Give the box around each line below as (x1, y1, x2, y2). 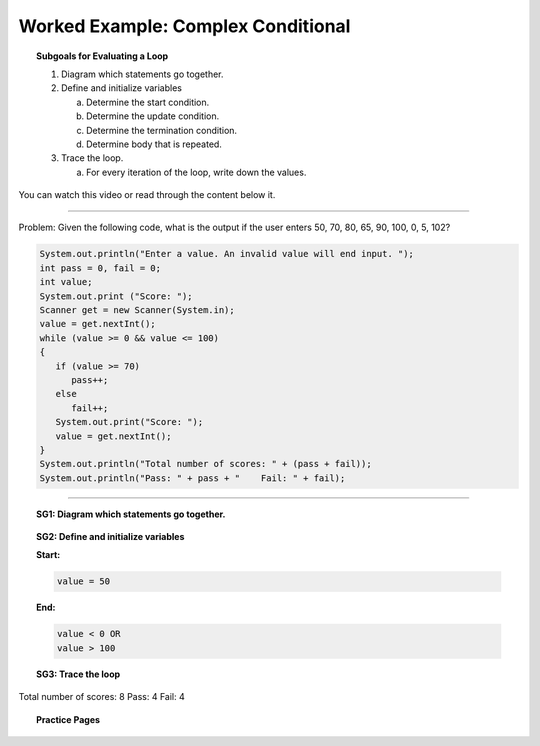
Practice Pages (36, 713, 100, 725)
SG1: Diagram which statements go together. (36, 508, 226, 520)
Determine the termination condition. (86, 124, 238, 136)
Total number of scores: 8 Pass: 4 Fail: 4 (18, 691, 185, 703)
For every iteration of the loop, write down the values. (86, 166, 307, 178)
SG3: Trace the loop (36, 668, 121, 680)
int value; (39, 276, 93, 288)
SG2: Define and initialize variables (36, 531, 185, 543)
